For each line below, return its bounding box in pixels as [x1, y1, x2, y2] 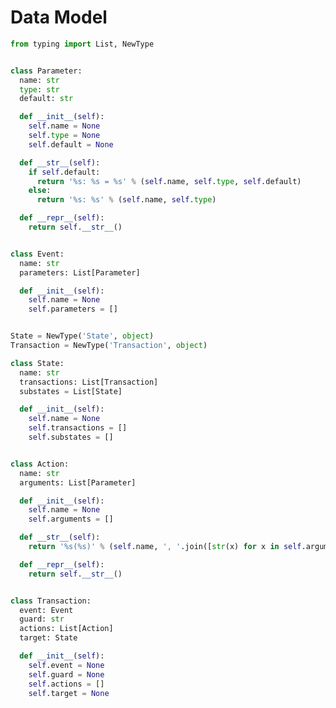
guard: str [19, 614, 65, 625]
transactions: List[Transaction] [19, 377, 159, 387]
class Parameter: [10, 66, 83, 76]
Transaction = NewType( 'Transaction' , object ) [10, 341, 208, 351]
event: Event [19, 605, 74, 615]
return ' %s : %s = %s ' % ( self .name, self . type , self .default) [36, 176, 302, 186]
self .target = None [28, 688, 110, 698]
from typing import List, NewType [10, 39, 155, 49]
